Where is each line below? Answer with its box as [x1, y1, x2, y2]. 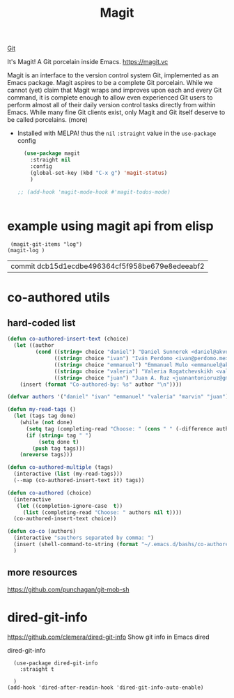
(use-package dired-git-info [13, 660, 98, 667]
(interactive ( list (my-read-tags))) [13, 470, 123, 478]
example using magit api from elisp [7, 218, 214, 234]
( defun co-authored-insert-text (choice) [7, 336, 130, 343]
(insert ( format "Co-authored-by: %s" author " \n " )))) [19, 381, 182, 388]
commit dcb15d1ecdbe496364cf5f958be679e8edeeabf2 [10, 261, 205, 271]
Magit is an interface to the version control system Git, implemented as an [7, 71, 219, 79]
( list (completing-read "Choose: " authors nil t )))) [22, 509, 182, 516]
